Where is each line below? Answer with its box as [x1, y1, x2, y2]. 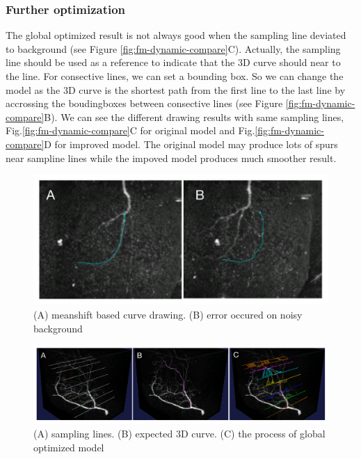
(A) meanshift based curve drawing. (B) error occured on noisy [33, 307, 303, 322]
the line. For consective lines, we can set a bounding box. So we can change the [6, 69, 344, 83]
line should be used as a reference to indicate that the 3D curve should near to [6, 55, 341, 70]
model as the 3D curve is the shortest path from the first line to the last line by [6, 82, 346, 97]
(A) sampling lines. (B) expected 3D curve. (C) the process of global [33, 426, 326, 440]
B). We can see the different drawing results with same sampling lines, [44, 109, 344, 124]
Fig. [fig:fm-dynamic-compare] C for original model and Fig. [6, 123, 255, 138]
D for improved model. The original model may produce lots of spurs [44, 136, 338, 151]
